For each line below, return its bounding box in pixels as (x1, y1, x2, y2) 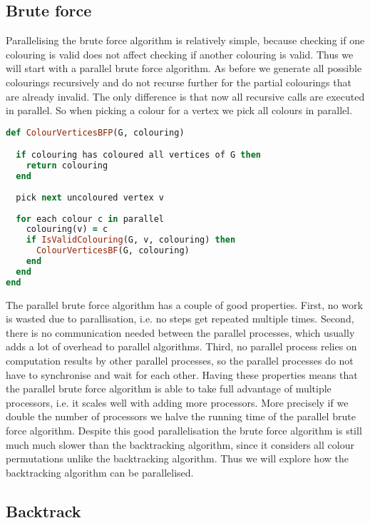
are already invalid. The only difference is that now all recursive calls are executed (6, 88, 365, 103)
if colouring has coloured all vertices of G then (16, 150, 261, 161)
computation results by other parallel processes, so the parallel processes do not (6, 353, 354, 368)
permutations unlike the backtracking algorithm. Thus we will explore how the (6, 451, 349, 466)
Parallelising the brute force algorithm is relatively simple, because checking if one (6, 33, 365, 48)
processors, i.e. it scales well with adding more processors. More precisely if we (6, 395, 349, 410)
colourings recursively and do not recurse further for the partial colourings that (6, 74, 351, 89)
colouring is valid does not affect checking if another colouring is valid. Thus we (6, 46, 354, 61)
